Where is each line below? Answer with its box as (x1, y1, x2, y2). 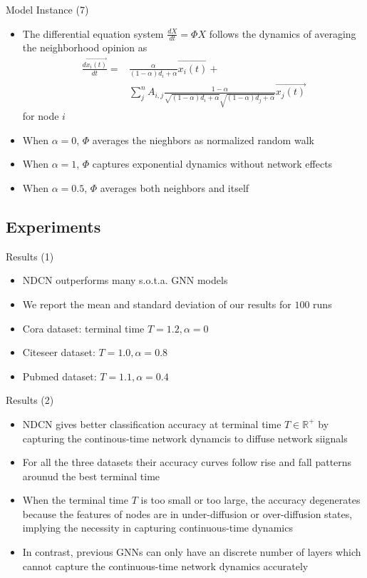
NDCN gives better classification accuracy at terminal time (22, 416, 281, 431)
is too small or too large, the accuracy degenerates (140, 492, 361, 507)
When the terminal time (22, 492, 129, 507)
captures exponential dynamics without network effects (92, 156, 333, 171)
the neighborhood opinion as (22, 40, 148, 55)
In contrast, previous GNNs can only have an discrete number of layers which (22, 544, 361, 559)
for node (22, 108, 59, 123)
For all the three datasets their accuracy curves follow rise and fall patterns (22, 455, 352, 470)
